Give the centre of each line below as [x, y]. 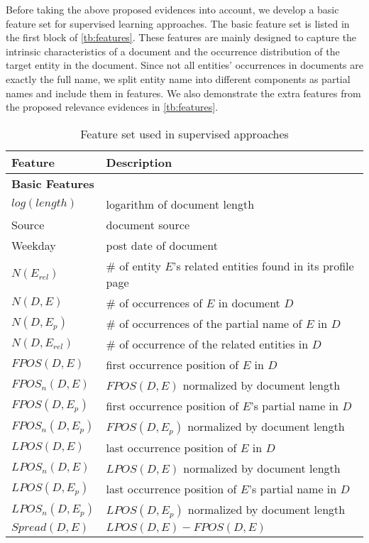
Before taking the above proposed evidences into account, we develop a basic [172, 9]
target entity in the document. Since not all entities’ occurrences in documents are [184, 65]
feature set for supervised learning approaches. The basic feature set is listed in [178, 23]
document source [148, 224]
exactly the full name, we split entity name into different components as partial [178, 78]
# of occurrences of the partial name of [204, 323]
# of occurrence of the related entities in [207, 344]
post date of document [162, 245]
